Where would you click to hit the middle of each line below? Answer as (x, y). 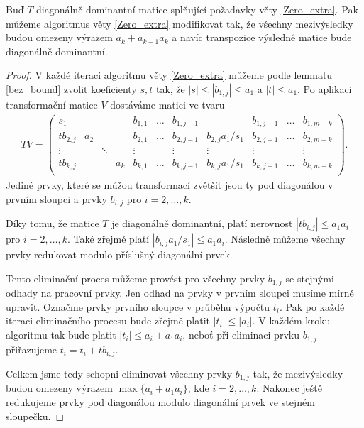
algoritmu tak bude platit (61, 335)
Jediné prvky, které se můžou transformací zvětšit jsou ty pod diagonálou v (170, 185)
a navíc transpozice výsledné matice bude (262, 37)
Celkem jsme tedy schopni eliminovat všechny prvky (119, 373)
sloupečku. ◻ (35, 416)
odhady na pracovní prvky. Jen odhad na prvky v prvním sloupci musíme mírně (180, 293)
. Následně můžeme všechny (285, 239)
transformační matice (52, 104)
